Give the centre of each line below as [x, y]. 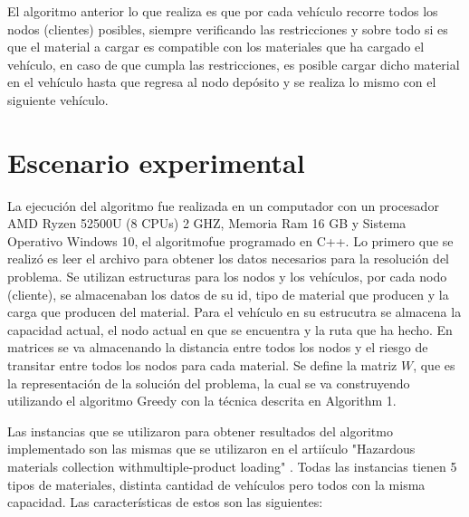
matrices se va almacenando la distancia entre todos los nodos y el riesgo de [218, 347]
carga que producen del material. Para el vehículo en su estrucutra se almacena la [234, 312]
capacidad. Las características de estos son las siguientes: [165, 502]
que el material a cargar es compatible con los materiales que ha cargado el [216, 47]
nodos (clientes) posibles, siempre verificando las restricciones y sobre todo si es [228, 29]
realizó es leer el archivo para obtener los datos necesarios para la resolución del [228, 258]
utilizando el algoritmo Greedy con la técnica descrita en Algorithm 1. [202, 401]
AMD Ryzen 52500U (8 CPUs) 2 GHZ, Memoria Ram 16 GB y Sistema [207, 223]
